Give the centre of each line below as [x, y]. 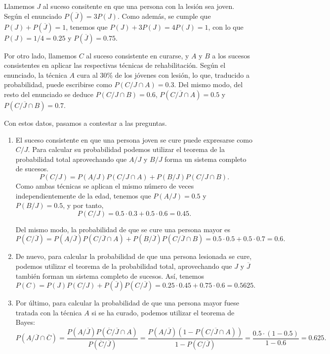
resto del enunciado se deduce [49, 94]
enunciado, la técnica [36, 75]
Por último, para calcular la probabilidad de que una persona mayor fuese [127, 303]
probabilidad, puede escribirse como [58, 84]
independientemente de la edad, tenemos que [83, 195]
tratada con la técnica [49, 312]
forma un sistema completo [206, 159]
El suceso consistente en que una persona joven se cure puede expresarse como [134, 139]
